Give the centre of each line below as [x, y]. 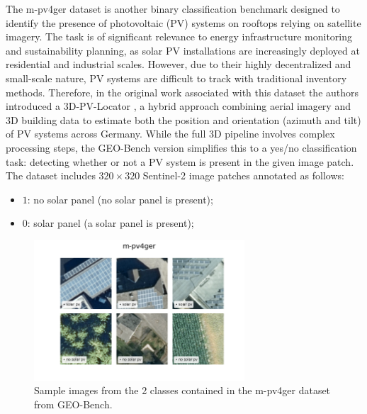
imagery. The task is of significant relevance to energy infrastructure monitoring [179, 37]
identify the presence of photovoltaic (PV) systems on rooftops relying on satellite [183, 22]
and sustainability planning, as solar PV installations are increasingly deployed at [183, 50]
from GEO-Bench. [73, 404]
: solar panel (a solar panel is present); [111, 223]
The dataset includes [51, 175]
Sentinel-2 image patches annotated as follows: [243, 175]
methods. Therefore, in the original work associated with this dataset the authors [182, 92]
